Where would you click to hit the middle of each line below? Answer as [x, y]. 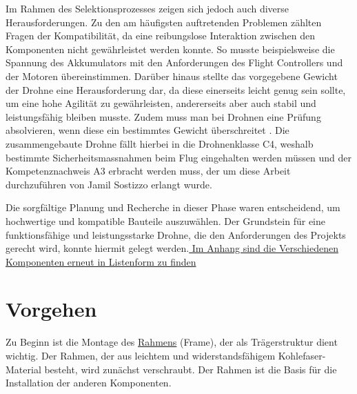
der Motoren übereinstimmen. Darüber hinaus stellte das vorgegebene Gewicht [172, 76]
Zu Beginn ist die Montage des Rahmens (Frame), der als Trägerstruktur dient [172, 342]
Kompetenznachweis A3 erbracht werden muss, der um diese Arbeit [148, 171]
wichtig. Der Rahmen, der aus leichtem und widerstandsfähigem [141, 355]
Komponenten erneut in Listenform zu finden [101, 261]
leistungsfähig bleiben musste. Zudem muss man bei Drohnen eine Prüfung [163, 116]
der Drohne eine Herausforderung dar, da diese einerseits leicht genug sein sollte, [176, 89]
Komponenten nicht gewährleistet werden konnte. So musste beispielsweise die [170, 49]
